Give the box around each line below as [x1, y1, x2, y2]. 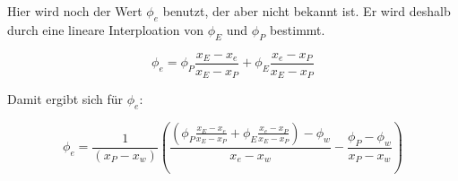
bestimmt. [269, 20, 325, 39]
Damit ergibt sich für [7, 90, 124, 108]
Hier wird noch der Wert [7, 2, 143, 20]
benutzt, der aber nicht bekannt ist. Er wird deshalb [162, 2, 451, 20]
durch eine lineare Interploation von [7, 20, 204, 39]
